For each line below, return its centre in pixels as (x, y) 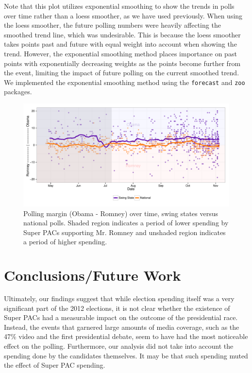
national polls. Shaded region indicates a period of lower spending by (126, 223)
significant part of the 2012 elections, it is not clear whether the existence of (117, 308)
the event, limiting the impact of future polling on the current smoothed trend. (122, 73)
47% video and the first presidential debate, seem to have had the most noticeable (126, 336)
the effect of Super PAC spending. (55, 365)
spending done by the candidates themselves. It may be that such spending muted (126, 355)
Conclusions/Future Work (92, 275)
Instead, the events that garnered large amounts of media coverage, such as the (122, 327)
